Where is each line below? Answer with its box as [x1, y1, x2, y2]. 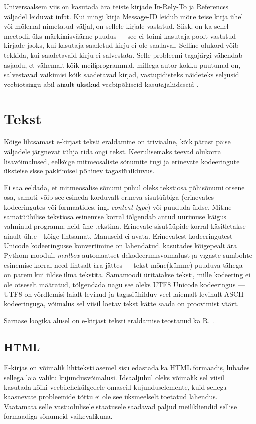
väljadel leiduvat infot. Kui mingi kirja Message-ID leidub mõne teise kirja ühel [4, 11, 243, 21]
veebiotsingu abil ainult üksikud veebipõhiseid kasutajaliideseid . [4, 79, 199, 89]
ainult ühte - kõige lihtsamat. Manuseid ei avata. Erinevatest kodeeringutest [4, 230, 233, 241]
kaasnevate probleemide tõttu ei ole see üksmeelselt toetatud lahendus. [4, 391, 218, 402]
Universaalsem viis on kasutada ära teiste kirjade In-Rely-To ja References [4, 1, 228, 11]
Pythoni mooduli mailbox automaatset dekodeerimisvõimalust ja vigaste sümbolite [4, 250, 252, 260]
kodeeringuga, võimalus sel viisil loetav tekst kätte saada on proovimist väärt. [4, 298, 239, 308]
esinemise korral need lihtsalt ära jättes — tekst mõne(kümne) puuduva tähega [4, 259, 243, 270]
